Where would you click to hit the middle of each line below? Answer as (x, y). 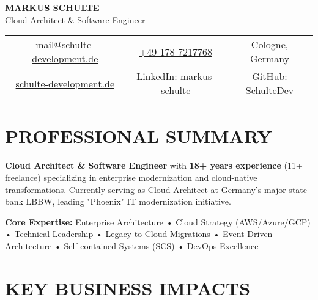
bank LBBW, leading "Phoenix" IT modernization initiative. (118, 201)
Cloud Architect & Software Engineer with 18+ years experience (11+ (154, 165)
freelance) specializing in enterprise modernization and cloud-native (131, 177)
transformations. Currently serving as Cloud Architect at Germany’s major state (156, 189)
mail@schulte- (65, 45)
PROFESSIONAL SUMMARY (139, 136)
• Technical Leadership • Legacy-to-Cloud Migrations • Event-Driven (139, 234)
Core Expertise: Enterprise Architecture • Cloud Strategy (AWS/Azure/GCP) (158, 221)
